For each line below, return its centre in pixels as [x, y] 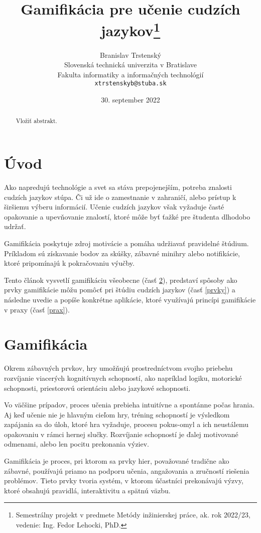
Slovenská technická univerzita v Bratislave [130, 65]
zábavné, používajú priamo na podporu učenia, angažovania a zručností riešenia [127, 470]
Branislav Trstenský [130, 55]
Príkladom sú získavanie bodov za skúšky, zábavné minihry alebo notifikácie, [122, 253]
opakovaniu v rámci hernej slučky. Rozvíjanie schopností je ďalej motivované [121, 434]
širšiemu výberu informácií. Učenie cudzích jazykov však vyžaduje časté [114, 207]
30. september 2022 [130, 100]
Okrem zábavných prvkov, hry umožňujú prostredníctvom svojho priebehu [118, 368]
